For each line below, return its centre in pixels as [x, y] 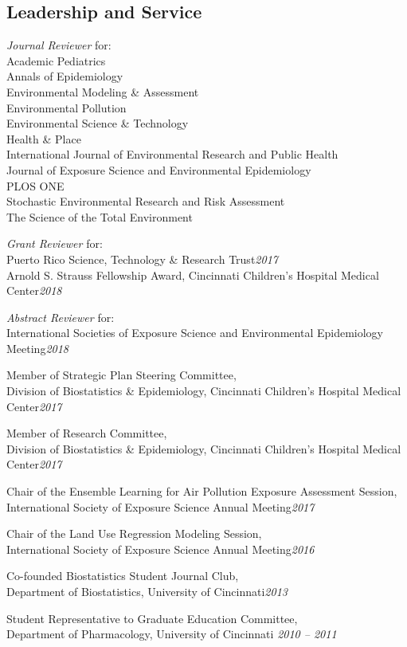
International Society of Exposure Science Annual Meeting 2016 [160, 549]
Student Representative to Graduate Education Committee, [152, 618]
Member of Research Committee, [87, 433]
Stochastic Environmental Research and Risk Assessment [146, 201]
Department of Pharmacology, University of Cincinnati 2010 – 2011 [172, 634]
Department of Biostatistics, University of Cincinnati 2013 [147, 592]
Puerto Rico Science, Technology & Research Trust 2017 [142, 259]
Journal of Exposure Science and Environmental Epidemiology [159, 169]
